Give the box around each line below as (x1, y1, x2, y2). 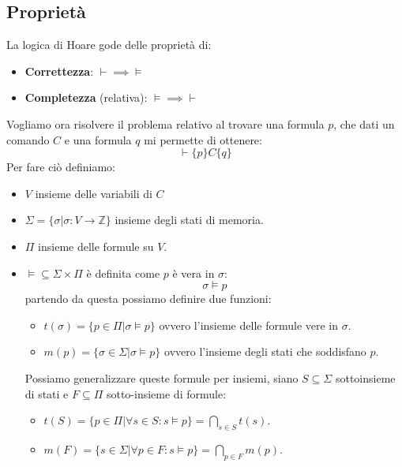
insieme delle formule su (38, 237, 154, 254)
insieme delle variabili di (35, 185, 152, 201)
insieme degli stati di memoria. (115, 211, 264, 228)
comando (6, 131, 50, 148)
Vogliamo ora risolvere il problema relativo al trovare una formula (6, 115, 325, 132)
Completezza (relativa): (24, 89, 148, 106)
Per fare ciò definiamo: (6, 159, 115, 175)
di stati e (24, 385, 69, 402)
